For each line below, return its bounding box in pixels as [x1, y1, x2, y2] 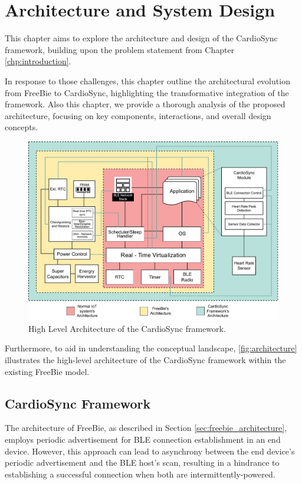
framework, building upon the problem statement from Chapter [5, 43, 235, 55]
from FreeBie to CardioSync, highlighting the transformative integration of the [5, 86, 289, 98]
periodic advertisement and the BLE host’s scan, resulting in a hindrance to [5, 456, 280, 469]
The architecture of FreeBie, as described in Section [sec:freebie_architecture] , [5, 422, 287, 434]
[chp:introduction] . [5, 55, 71, 67]
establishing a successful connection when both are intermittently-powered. [5, 467, 275, 480]
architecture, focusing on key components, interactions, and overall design [5, 109, 271, 121]
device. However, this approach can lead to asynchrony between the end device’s [5, 445, 295, 457]
